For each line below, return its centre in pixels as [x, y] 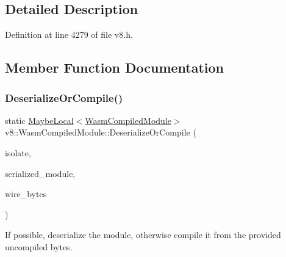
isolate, [18, 152]
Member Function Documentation [115, 67]
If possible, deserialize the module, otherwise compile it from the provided [143, 235]
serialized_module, [40, 173]
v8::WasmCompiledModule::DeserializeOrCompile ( [101, 132]
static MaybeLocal [39, 120]
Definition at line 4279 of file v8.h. [69, 34]
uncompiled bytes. [39, 246]
